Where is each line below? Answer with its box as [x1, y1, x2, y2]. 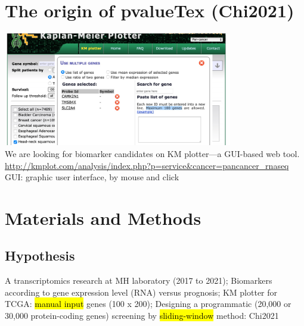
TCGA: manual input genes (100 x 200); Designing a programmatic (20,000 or [5, 297, 291, 310]
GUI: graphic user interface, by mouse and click [5, 171, 179, 183]
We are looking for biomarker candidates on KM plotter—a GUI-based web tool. [5, 147, 300, 159]
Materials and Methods [5, 205, 201, 230]
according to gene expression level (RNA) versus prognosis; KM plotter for [5, 286, 278, 298]
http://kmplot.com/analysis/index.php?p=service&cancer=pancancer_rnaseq [5, 159, 289, 171]
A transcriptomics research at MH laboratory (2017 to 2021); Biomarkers [5, 274, 272, 287]
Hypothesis [5, 246, 75, 265]
